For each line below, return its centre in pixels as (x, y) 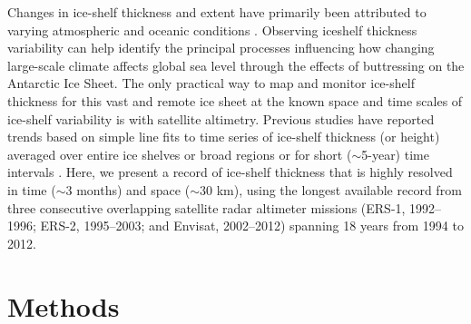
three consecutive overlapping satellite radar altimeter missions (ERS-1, (206, 207)
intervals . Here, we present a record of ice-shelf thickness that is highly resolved (230, 172)
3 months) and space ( (128, 189)
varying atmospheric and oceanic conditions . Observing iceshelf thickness (212, 29)
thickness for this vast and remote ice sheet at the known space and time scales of (235, 100)
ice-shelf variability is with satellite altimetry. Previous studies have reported (221, 118)
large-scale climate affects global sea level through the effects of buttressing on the (236, 65)
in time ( (32, 189)
